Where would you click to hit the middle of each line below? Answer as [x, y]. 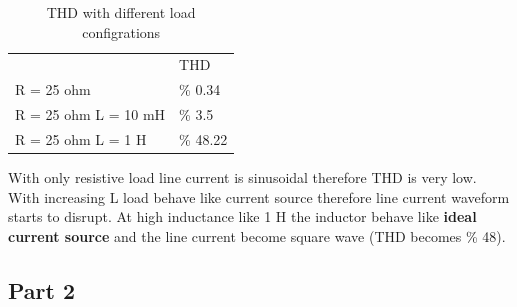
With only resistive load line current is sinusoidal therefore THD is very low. [242, 177]
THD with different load [121, 12]
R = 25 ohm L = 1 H [81, 138]
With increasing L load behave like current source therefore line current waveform [259, 196]
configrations [121, 31]
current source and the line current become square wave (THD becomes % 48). [257, 235]
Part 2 [42, 289]
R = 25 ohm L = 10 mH [90, 114]
